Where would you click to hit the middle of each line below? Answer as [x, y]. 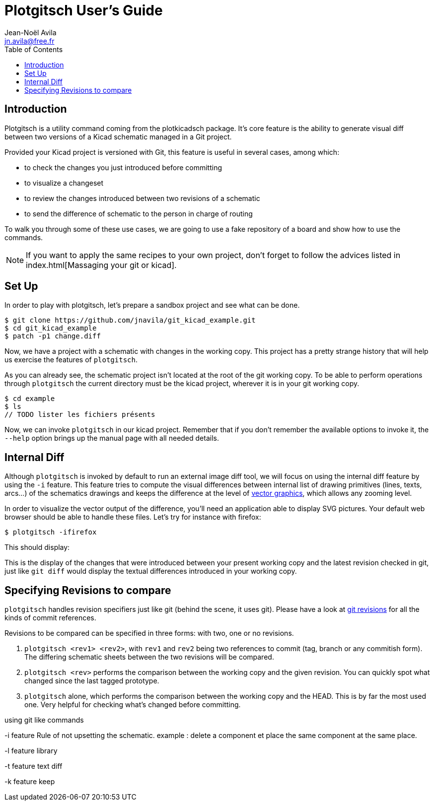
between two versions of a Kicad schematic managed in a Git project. [118, 136]
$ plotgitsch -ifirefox [51, 532]
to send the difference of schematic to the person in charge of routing [139, 213]
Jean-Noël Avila [31, 32]
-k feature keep [30, 782]
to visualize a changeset [64, 183]
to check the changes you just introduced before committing [123, 167]
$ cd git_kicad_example [51, 328]
